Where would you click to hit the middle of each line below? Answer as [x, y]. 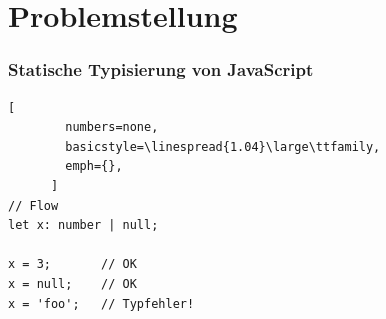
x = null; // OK [72, 283]
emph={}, [94, 166]
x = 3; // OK [72, 264]
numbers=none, [112, 127]
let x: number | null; [83, 225]
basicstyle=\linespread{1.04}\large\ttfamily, [223, 146]
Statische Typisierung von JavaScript [161, 69]
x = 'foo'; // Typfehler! [101, 303]
